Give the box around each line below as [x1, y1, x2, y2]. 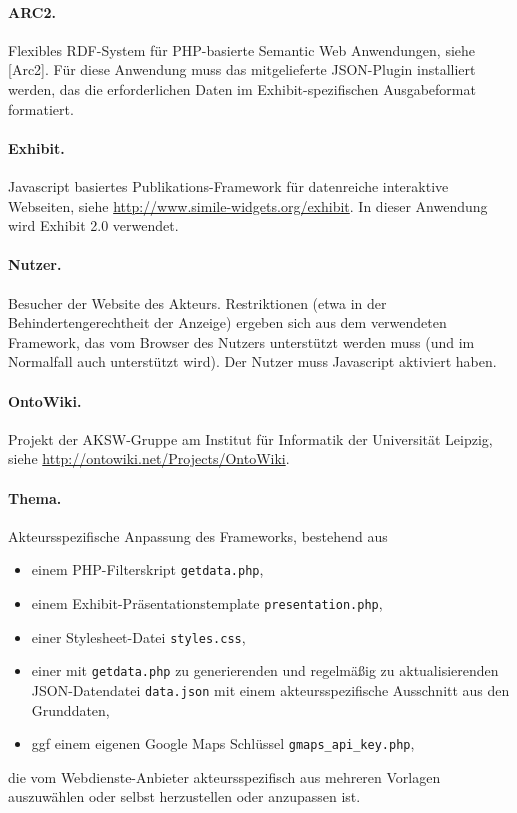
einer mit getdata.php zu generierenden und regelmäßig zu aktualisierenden [31, 660, 499, 681]
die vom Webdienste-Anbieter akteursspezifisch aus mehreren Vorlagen [8, 766, 441, 787]
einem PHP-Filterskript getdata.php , [31, 559, 264, 580]
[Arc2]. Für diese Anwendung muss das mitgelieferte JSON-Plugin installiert [8, 59, 476, 80]
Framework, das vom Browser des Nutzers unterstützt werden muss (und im [8, 331, 475, 352]
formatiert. [8, 98, 74, 119]
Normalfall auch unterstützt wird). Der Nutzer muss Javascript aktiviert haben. [8, 351, 497, 372]
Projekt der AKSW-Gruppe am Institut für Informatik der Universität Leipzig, [8, 428, 493, 449]
